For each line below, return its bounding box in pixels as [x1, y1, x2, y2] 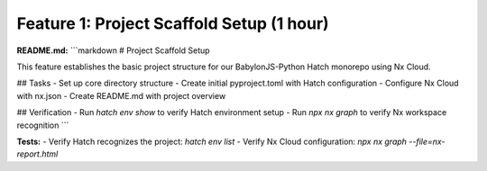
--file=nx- [409, 136, 446, 147]
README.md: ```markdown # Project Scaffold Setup [16, 45, 211, 56]
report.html [16, 148, 59, 159]
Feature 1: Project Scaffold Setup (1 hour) [16, 13, 329, 33]
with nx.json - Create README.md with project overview [16, 90, 226, 101]
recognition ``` [16, 120, 69, 130]
